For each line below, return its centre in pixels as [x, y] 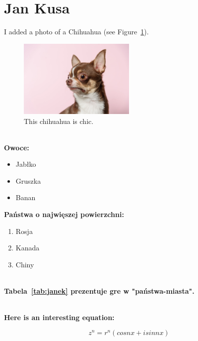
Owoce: [17, 147]
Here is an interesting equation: [59, 317]
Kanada [28, 248]
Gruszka [28, 180]
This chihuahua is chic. [59, 121]
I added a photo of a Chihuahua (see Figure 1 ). [76, 32]
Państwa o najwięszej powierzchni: [64, 214]
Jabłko [26, 164]
